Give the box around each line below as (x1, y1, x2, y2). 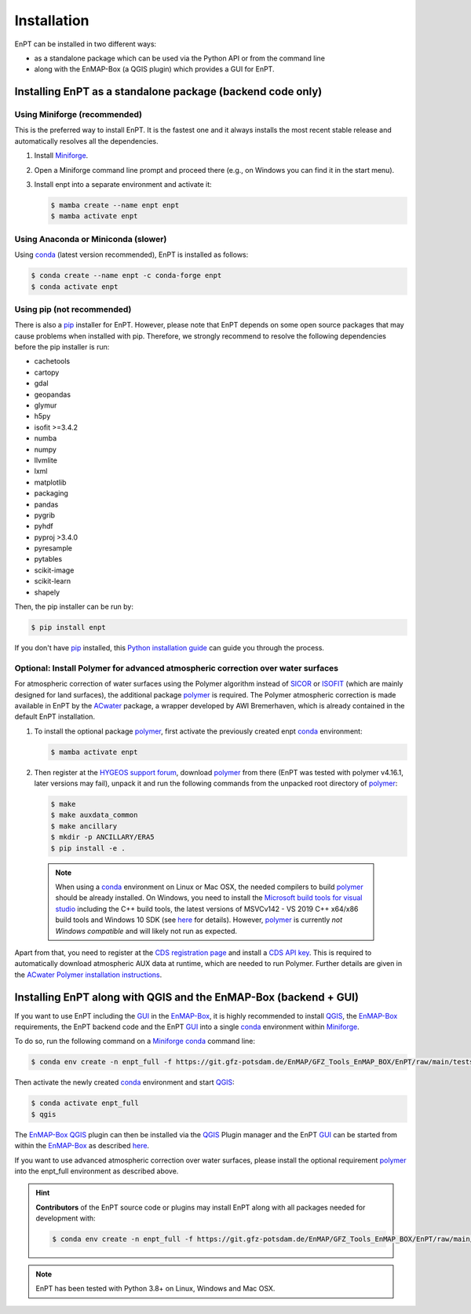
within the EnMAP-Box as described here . (14, 1141, 149, 1151)
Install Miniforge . (34, 151, 89, 160)
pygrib (34, 511, 55, 520)
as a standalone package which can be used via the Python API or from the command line (34, 53, 326, 63)
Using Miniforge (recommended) (14, 109, 143, 120)
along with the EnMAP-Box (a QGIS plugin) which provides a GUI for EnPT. (34, 64, 275, 74)
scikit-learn (34, 576, 71, 586)
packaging (34, 489, 68, 498)
